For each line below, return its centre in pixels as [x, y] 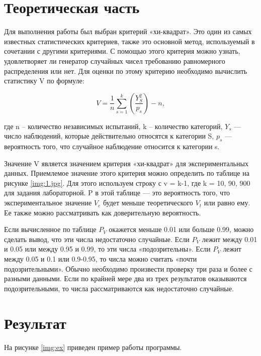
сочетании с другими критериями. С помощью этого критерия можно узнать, [122, 51]
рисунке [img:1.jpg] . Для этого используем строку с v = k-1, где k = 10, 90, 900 [127, 183]
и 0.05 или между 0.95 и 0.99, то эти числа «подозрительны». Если [107, 249]
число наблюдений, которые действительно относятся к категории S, [109, 136]
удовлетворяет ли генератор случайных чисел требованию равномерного [115, 61]
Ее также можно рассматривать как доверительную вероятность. [103, 212]
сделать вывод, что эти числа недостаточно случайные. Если [97, 239]
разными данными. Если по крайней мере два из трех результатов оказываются [125, 278]
